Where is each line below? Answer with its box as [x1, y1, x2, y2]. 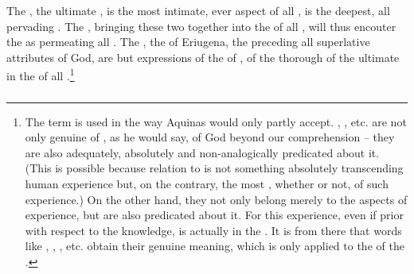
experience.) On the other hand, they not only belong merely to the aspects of [25, 191, 408, 207]
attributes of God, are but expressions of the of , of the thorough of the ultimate [6, 48, 400, 65]
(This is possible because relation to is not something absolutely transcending [25, 160, 404, 176]
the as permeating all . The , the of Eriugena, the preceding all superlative [6, 33, 370, 50]
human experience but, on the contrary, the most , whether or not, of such [25, 175, 389, 191]
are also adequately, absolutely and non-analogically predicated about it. [25, 144, 380, 160]
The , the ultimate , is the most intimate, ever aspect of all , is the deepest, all [6, 2, 390, 18]
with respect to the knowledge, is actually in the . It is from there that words [25, 222, 402, 238]
